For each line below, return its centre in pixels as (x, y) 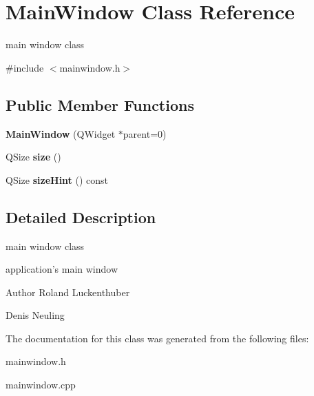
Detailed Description (81, 217)
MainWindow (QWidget (61, 133)
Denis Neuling (35, 315)
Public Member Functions (100, 104)
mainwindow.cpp (41, 385)
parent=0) (145, 133)
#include (25, 67)
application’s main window (62, 269)
